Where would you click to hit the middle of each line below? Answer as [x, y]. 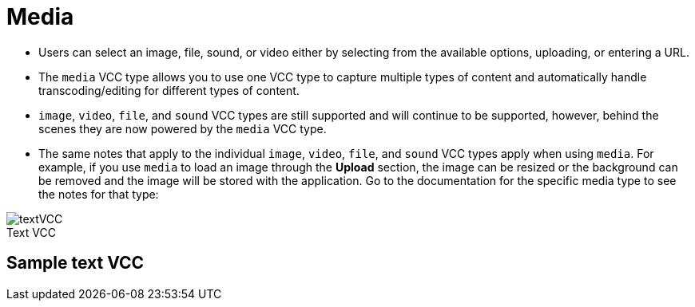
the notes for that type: [99, 194]
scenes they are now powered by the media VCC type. [183, 128]
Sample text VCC [75, 263]
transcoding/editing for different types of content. [169, 90]
